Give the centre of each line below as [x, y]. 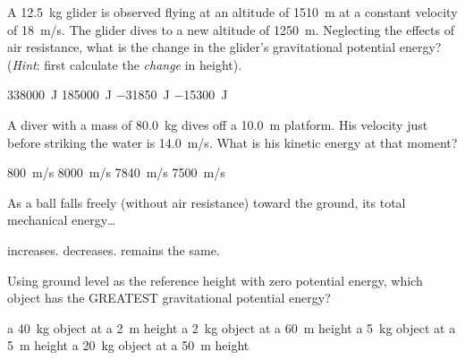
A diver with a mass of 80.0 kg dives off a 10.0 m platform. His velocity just [218, 124]
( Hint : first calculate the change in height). [125, 64]
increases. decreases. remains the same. [114, 249]
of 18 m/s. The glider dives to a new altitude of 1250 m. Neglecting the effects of [231, 29]
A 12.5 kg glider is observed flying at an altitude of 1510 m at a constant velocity [232, 12]
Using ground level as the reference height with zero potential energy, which [215, 280]
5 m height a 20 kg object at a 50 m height [128, 345]
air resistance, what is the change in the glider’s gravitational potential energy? [224, 47]
